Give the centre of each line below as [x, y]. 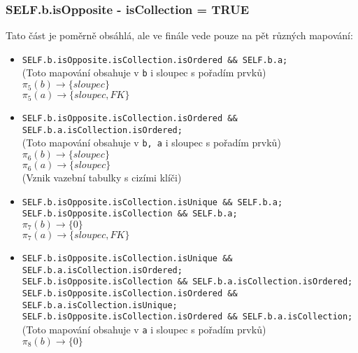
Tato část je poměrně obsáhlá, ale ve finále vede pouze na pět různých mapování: [179, 35]
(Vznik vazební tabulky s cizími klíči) [102, 178]
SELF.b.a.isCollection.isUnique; [100, 305]
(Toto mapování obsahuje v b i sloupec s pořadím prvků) [144, 72]
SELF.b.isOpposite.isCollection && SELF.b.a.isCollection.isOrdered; [187, 282]
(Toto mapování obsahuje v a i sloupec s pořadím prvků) [144, 329]
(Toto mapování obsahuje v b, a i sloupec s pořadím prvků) [151, 143]
